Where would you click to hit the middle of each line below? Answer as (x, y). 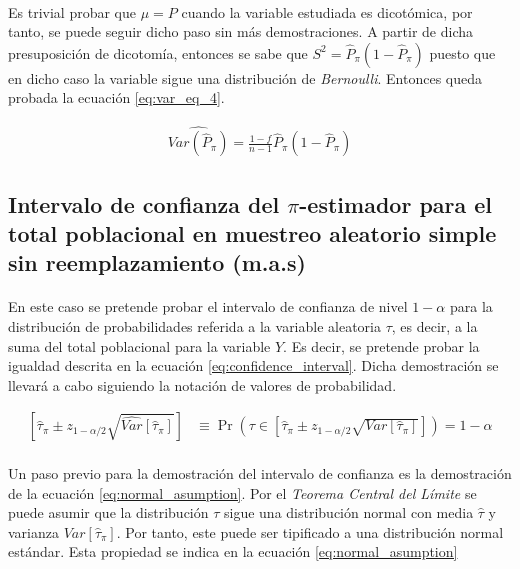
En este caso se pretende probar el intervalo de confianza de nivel (208, 306)
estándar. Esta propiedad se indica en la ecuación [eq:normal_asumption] (233, 551)
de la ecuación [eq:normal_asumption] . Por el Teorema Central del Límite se (242, 492)
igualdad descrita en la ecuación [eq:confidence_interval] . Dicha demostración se (253, 365)
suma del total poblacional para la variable (139, 345)
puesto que (462, 52)
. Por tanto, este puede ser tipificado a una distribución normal (310, 531)
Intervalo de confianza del (144, 203)
